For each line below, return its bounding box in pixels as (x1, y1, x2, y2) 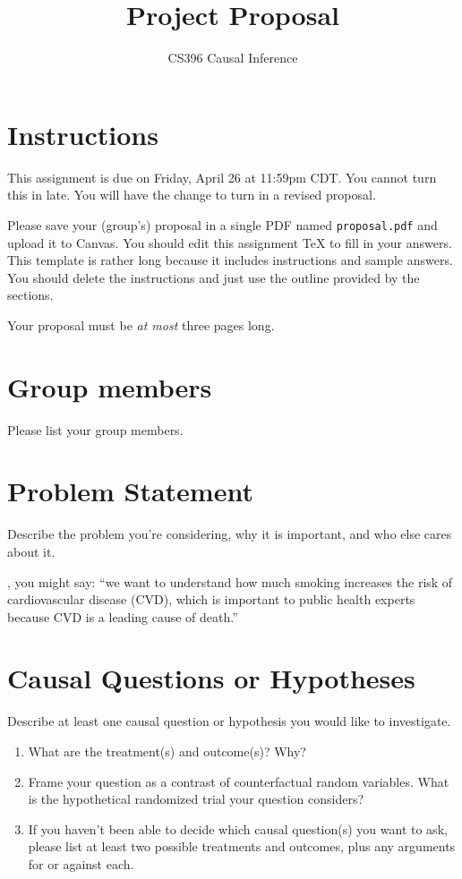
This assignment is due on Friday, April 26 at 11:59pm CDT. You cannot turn (7, 167, 437, 186)
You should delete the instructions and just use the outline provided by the (7, 268, 420, 286)
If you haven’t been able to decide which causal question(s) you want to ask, (28, 819, 448, 838)
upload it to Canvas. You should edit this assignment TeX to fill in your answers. (7, 233, 452, 252)
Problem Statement (7, 473, 253, 509)
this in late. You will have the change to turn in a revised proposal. (7, 185, 376, 204)
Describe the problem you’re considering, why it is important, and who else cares (7, 525, 452, 543)
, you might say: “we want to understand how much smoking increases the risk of (7, 572, 453, 591)
